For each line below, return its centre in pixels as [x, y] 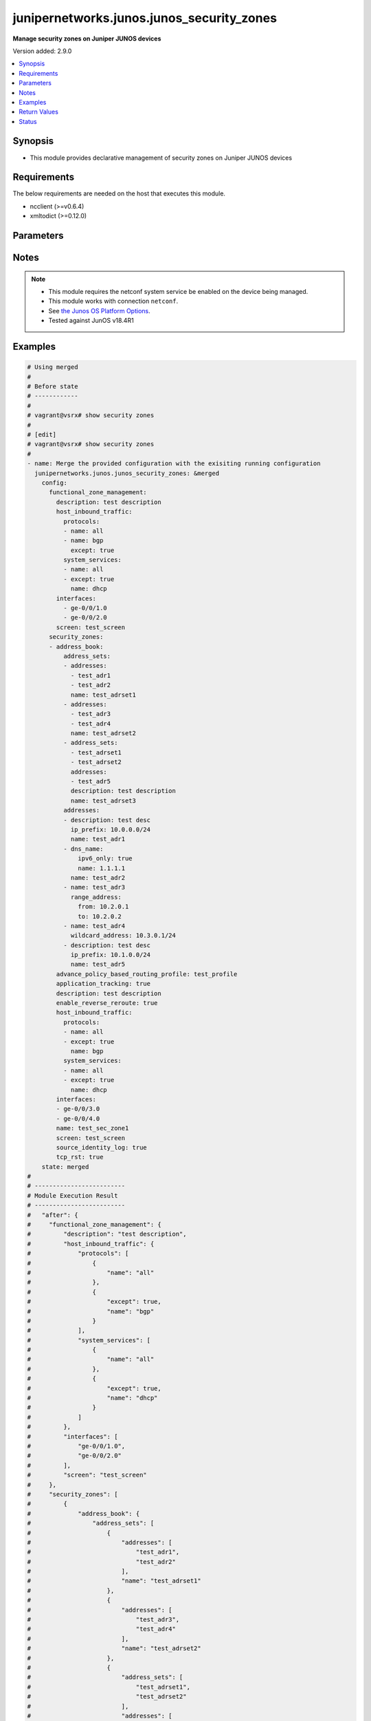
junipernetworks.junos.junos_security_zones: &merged [127, 473]
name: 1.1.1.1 [102, 868]
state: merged [65, 1166]
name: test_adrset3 [103, 801]
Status [28, 121]
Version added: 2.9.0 [42, 51]
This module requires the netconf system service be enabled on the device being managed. [178, 292]
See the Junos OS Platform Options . [99, 310]
